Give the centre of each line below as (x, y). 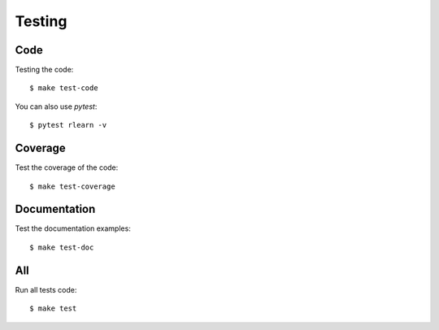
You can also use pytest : (56, 106)
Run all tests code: (46, 289)
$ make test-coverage (72, 186)
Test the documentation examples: (73, 228)
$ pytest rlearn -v (68, 125)
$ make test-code (64, 88)
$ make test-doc (62, 247)
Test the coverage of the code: (67, 167)
